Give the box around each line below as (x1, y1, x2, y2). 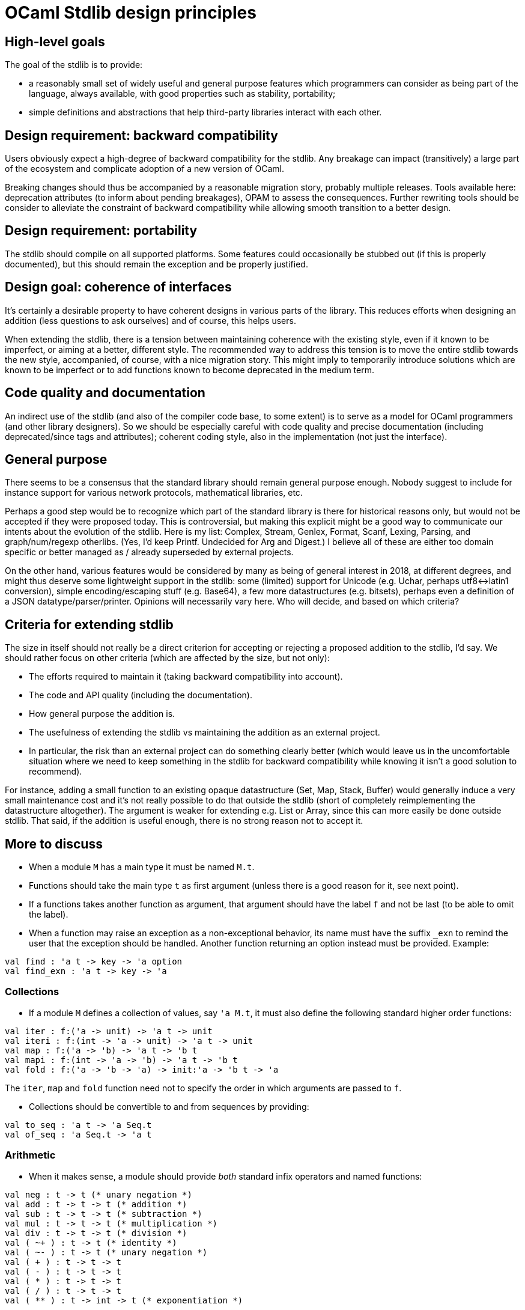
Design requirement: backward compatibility (5, 127, 278, 143)
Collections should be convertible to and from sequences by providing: (29, 1101, 309, 1112)
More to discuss (5, 836, 103, 851)
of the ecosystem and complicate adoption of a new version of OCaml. (5, 163, 284, 174)
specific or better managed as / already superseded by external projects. (5, 547, 294, 558)
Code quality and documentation (5, 385, 205, 401)
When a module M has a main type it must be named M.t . (29, 862, 255, 873)
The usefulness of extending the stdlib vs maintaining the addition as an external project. (29, 727, 380, 738)
